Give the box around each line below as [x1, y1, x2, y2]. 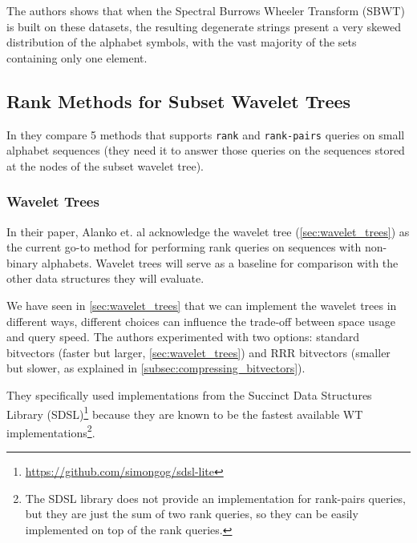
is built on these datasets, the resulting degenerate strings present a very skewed [6, 18, 401, 34]
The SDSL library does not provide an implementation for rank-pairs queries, [25, 489, 407, 506]
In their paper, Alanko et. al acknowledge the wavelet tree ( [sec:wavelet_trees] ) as [6, 223, 410, 239]
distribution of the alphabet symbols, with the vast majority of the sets [6, 34, 357, 50]
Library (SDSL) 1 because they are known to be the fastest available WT [6, 403, 363, 422]
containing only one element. [6, 49, 148, 66]
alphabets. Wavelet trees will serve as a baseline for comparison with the [42, 254, 399, 271]
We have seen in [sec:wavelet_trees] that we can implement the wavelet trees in [6, 297, 397, 314]
